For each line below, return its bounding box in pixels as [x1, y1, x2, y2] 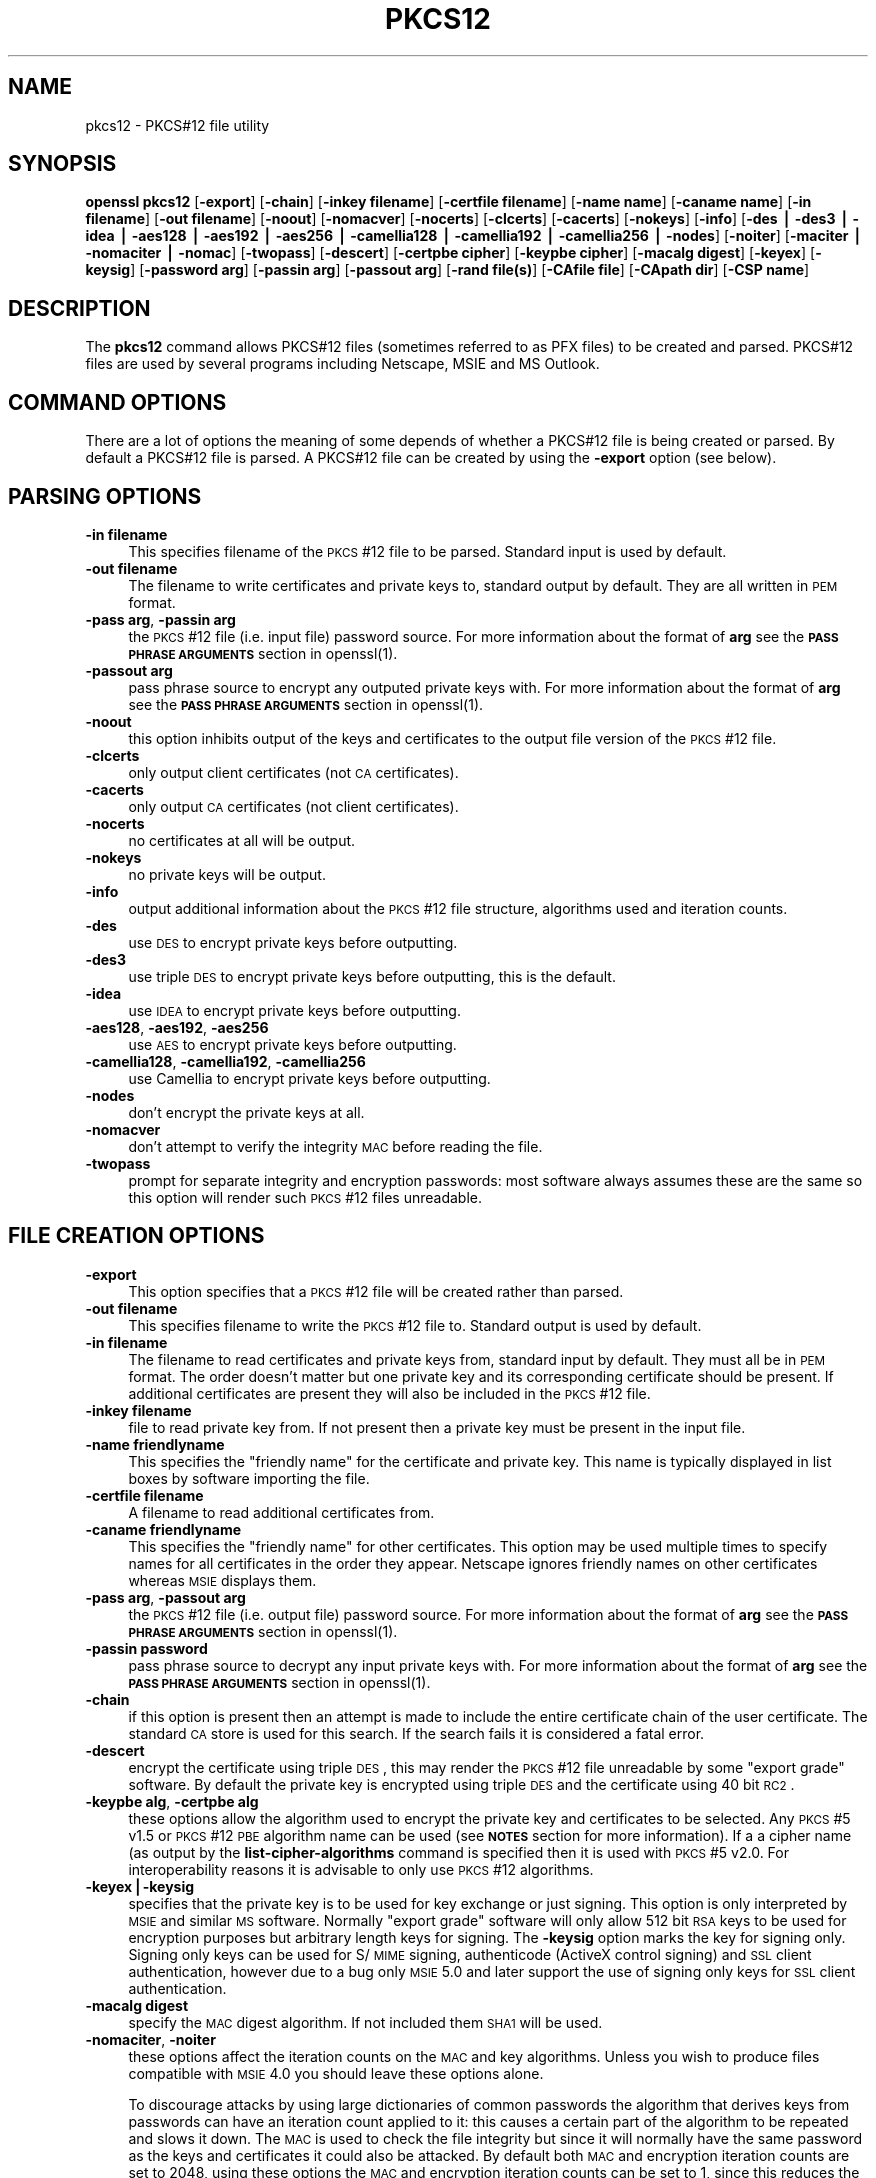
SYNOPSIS [8, 151, 117, 177]
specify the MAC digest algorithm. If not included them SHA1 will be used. [128, 2013, 603, 2031]
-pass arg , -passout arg [85, 1588, 246, 1606]
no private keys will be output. [128, 865, 326, 883]
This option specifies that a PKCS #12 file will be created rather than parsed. [128, 1282, 624, 1300]
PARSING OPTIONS [8, 483, 202, 509]
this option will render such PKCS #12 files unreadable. [128, 1188, 483, 1206]
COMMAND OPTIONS [8, 389, 227, 415]
